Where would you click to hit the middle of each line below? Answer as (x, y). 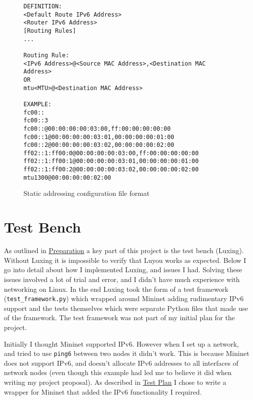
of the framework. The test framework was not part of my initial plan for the (119, 318)
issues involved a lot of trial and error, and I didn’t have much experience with (122, 279)
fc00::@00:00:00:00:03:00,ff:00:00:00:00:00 (97, 129)
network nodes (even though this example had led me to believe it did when (118, 372)
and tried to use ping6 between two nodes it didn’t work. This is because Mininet (127, 353)
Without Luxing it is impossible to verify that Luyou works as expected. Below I (125, 260)
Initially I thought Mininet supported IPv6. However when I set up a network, (122, 343)
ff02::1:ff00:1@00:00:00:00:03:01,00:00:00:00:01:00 (111, 161)
